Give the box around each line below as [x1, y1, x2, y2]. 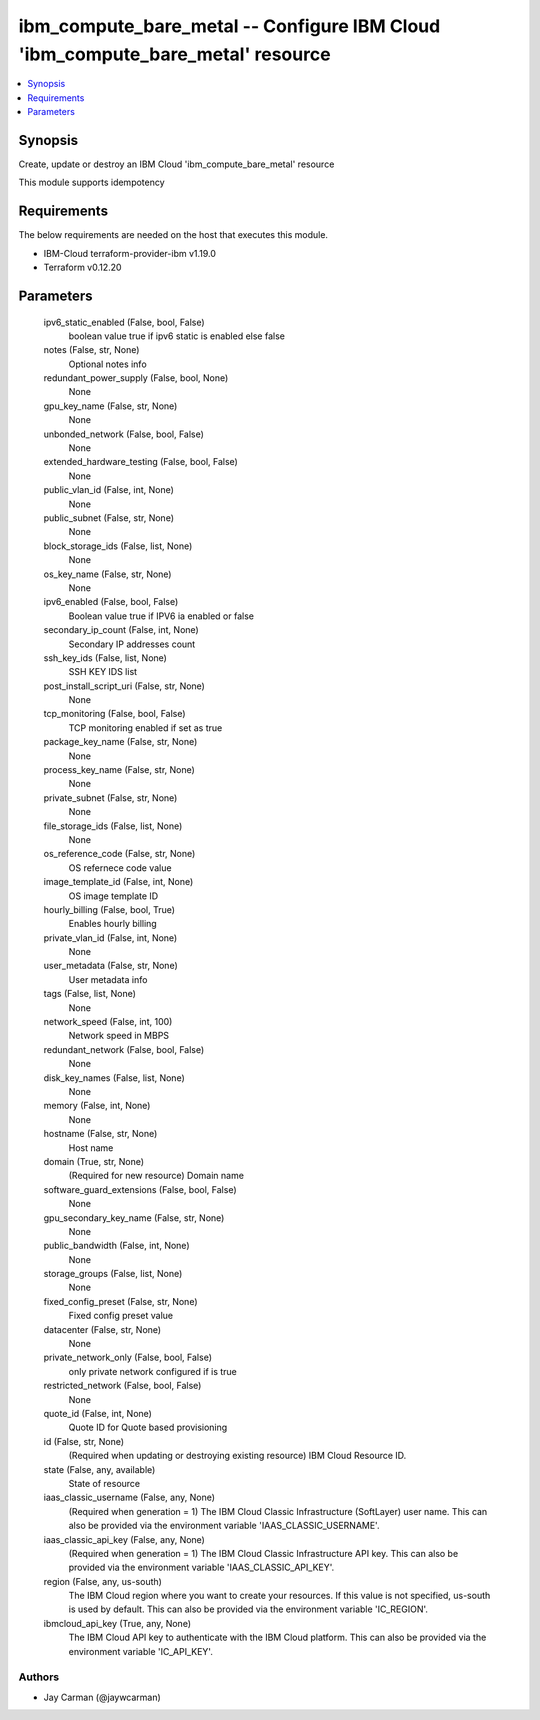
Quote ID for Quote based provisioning [68, 1421, 228, 1434]
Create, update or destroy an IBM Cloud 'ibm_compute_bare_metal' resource [18, 158, 335, 170]
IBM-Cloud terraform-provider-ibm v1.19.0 [43, 247, 217, 259]
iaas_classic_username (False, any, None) [43, 1491, 215, 1504]
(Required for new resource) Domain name [68, 1170, 245, 1182]
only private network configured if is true [68, 1365, 237, 1377]
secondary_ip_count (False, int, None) [43, 624, 199, 636]
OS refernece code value [68, 861, 172, 874]
